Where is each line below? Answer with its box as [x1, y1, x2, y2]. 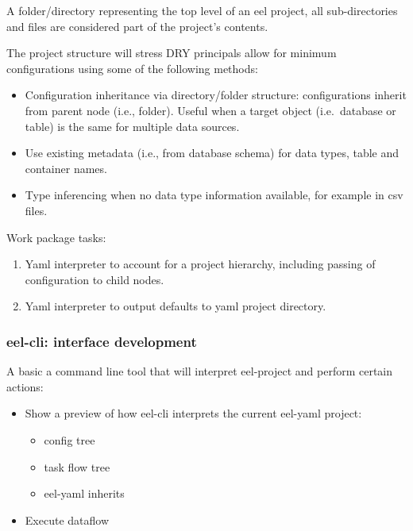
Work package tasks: [6, 229, 106, 245]
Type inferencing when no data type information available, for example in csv [25, 187, 403, 203]
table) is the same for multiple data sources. [25, 117, 240, 134]
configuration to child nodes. [25, 271, 164, 287]
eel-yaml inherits [44, 485, 125, 502]
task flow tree [44, 458, 110, 475]
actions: [6, 378, 44, 394]
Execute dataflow [25, 511, 109, 528]
